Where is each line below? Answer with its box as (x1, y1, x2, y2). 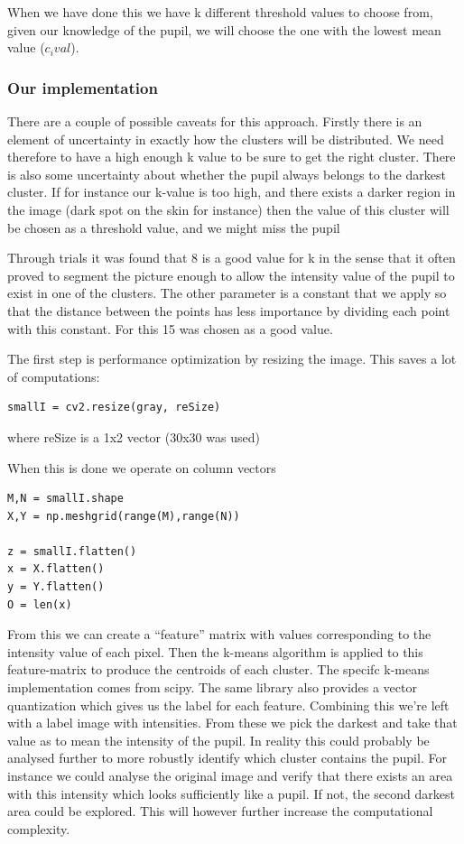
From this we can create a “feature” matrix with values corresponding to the (7, 625, 432, 644)
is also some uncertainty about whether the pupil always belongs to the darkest (7, 164, 446, 183)
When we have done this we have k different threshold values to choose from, (7, 3, 433, 21)
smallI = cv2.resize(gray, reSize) (7, 401, 221, 414)
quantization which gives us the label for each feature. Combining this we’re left (7, 695, 450, 714)
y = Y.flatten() (7, 580, 105, 594)
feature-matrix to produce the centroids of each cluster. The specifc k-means (7, 660, 430, 679)
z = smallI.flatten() (7, 544, 137, 558)
